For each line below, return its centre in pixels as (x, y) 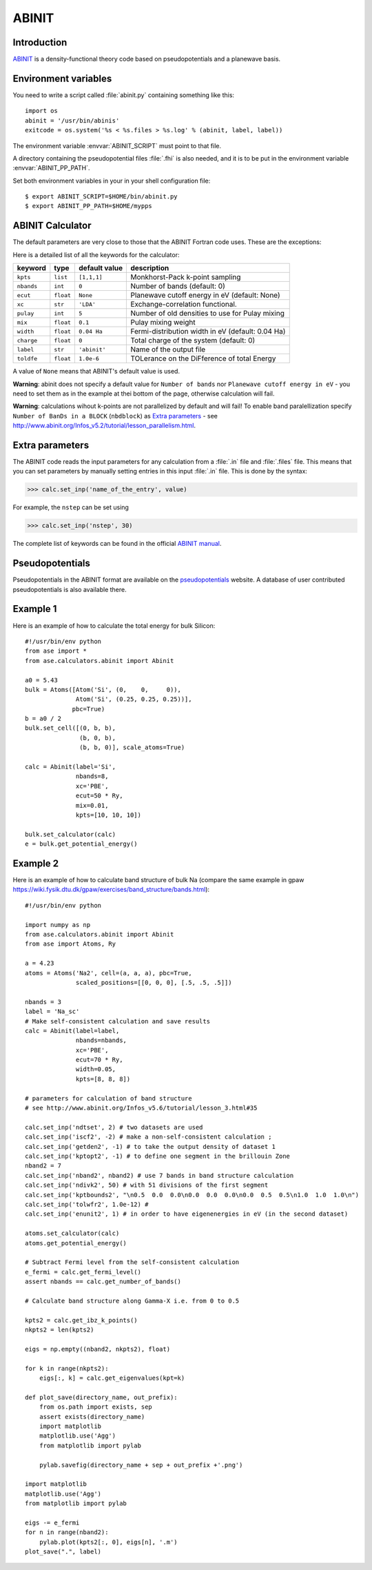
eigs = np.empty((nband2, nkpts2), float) (98, 1349)
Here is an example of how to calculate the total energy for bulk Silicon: (114, 625)
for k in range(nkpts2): (67, 1368)
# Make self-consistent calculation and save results (117, 1021)
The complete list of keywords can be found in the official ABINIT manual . (117, 544)
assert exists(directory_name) (92, 1417)
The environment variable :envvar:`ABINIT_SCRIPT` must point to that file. (117, 145)
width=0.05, (96, 1069)
